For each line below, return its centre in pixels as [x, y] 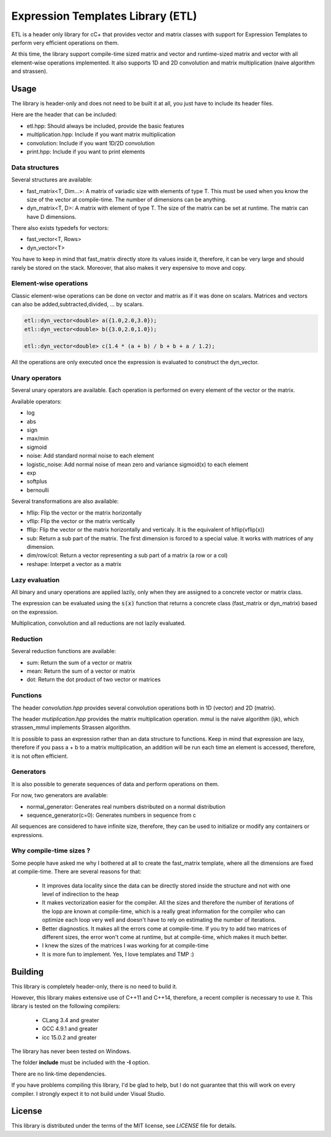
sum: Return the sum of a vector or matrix [79, 662]
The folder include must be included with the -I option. [81, 1062]
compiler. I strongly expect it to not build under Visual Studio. [88, 1093]
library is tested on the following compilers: [66, 1006]
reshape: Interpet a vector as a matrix [74, 564]
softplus [37, 481]
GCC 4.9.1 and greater [70, 1029]
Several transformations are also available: [65, 501]
